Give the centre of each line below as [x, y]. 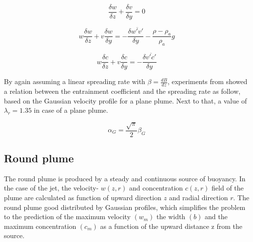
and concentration [156, 188]
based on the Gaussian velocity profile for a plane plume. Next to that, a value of [126, 100]
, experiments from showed [207, 81]
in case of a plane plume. [71, 110]
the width [171, 216]
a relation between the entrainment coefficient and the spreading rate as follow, [122, 91]
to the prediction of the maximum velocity [67, 216]
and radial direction [198, 197]
